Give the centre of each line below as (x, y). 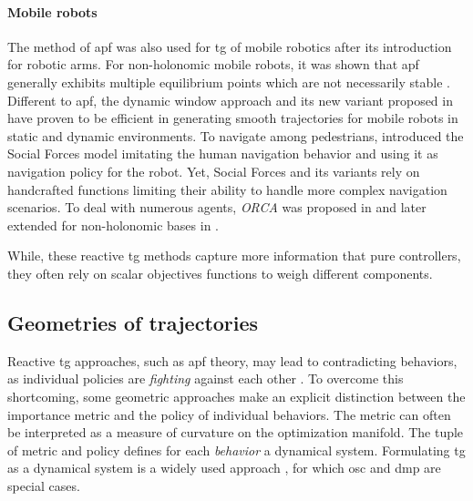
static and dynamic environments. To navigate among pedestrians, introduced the (236, 135)
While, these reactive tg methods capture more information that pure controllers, (234, 256)
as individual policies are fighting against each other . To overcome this (206, 378)
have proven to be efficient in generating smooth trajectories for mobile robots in (233, 118)
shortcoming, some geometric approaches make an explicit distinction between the (236, 396)
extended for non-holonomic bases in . (113, 225)
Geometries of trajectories (133, 322)
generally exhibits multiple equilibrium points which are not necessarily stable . (229, 82)
